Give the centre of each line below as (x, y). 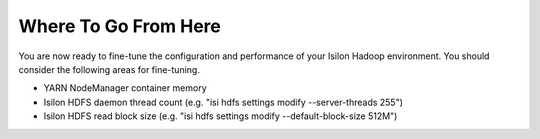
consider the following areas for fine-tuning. (109, 69)
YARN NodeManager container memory (125, 88)
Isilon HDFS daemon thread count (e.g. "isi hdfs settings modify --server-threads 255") (223, 102)
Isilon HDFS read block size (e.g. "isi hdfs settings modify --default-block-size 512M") (220, 116)
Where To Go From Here (120, 26)
